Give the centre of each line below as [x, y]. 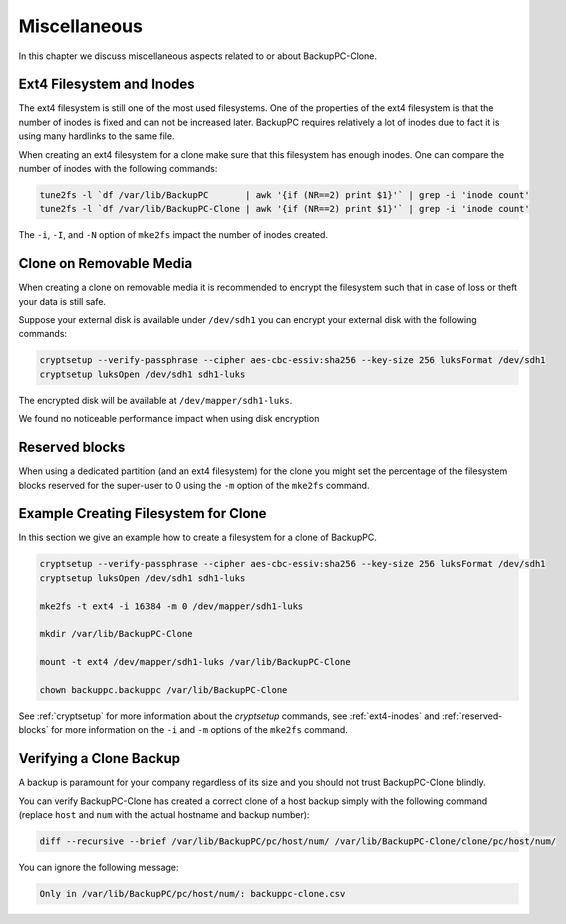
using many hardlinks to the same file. [96, 136]
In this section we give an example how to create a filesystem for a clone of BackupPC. [197, 537]
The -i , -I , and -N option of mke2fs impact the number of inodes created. [173, 235]
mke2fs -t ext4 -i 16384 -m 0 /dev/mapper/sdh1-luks [171, 606]
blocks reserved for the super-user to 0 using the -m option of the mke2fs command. [194, 485]
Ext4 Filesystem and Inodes [106, 84]
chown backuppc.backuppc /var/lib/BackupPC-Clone [163, 689]
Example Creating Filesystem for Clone [142, 513]
